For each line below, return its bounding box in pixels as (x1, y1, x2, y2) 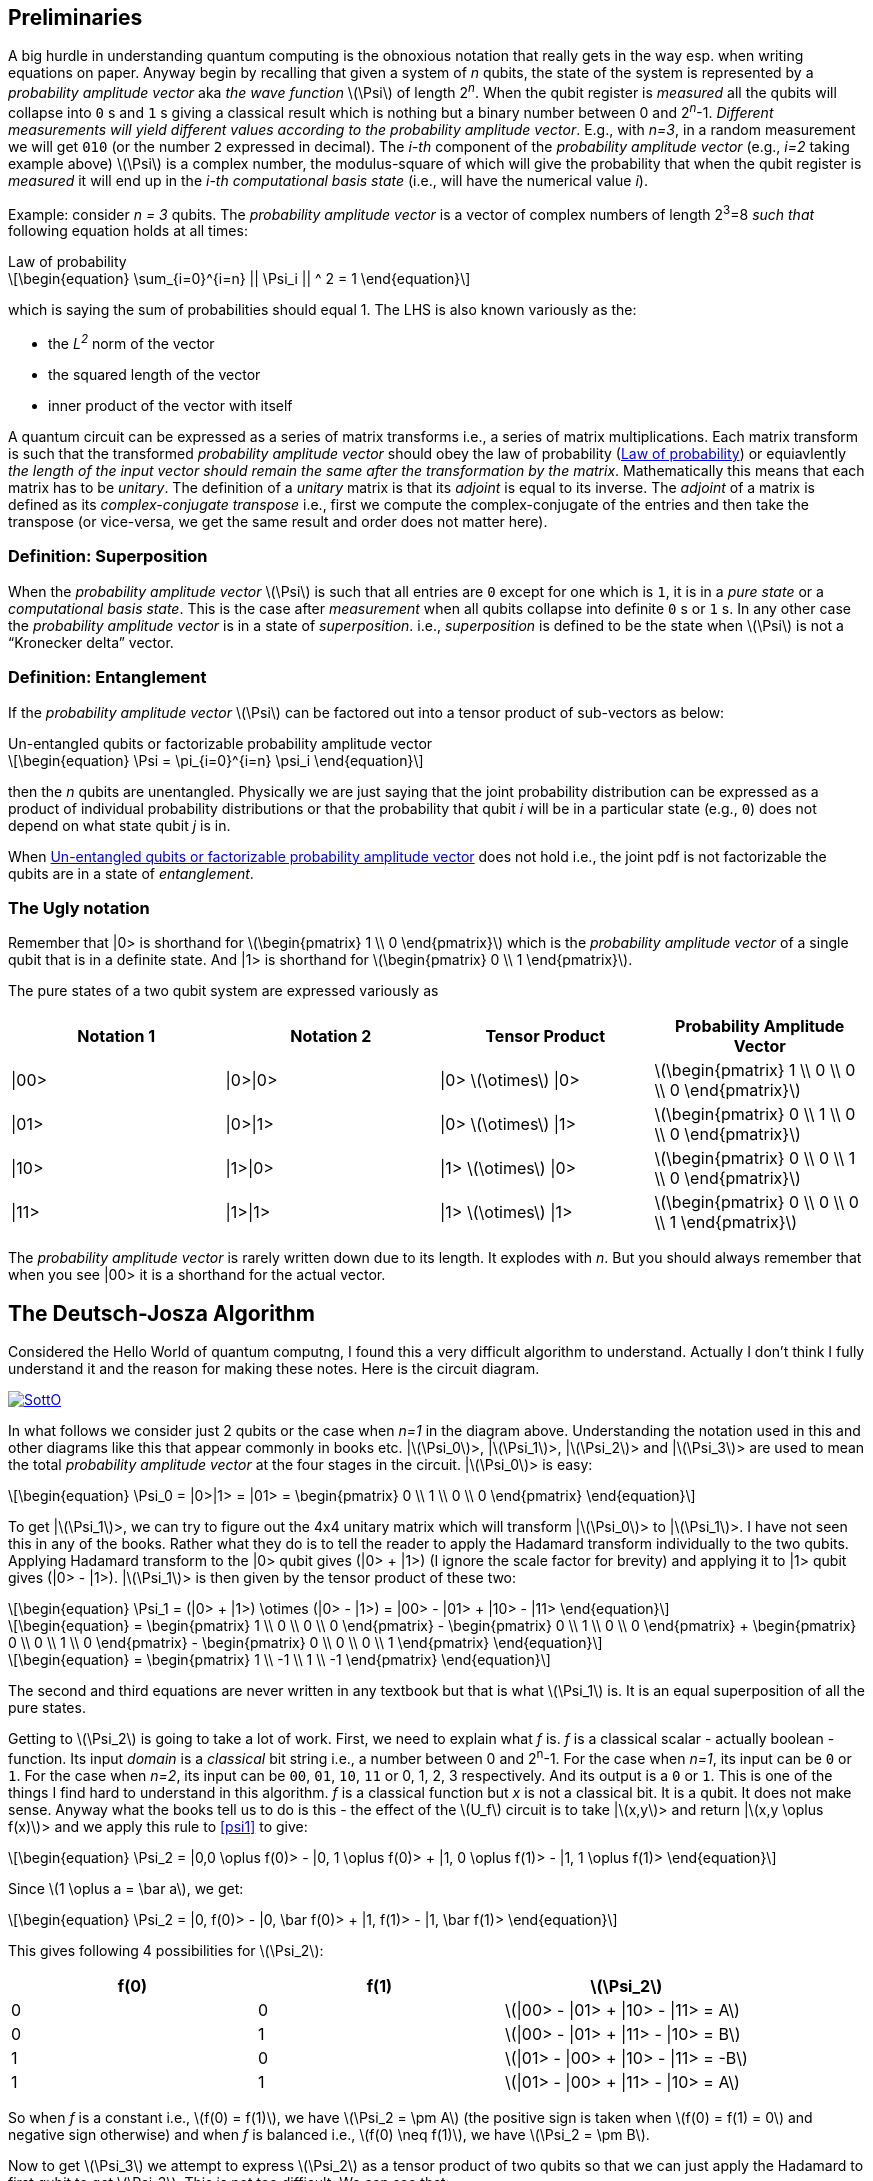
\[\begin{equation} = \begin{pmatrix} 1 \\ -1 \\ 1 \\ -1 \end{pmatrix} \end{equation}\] (8, 1651, 551, 1669)
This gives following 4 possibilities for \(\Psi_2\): (8, 1941, 324, 1959)
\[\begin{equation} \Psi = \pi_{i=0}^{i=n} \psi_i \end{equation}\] (8, 751, 424, 769)
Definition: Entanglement (8, 667, 207, 688)
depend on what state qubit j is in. (8, 816, 231, 834)
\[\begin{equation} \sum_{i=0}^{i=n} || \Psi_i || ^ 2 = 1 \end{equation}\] (8, 270, 471, 288)
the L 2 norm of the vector (48, 332, 215, 353)
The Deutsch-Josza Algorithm (8, 1300, 315, 1326)
